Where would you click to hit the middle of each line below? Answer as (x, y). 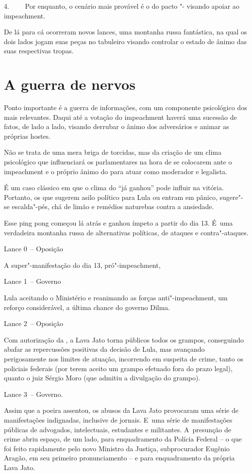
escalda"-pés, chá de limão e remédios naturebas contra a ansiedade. (113, 206)
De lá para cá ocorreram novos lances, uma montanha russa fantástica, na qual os (126, 32)
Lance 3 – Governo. (34, 394)
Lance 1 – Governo (33, 281)
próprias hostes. (27, 136)
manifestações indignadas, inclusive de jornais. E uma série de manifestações (118, 419)
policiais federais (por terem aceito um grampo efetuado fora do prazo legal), (118, 368)
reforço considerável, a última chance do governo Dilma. (87, 307)
